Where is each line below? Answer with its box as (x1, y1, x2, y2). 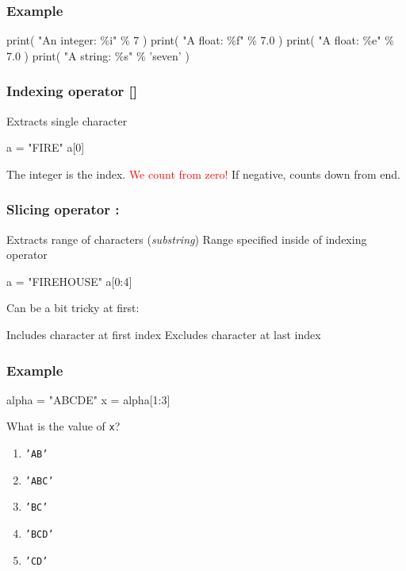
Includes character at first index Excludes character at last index (6, 326, 321, 342)
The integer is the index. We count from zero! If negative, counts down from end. (6, 165, 400, 182)
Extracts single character (6, 112, 128, 129)
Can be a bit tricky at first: (6, 299, 140, 316)
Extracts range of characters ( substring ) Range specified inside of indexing (6, 230, 367, 247)
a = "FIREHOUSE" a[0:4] (6, 272, 132, 289)
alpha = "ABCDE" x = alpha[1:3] (6, 391, 170, 407)
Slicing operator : (6, 199, 120, 219)
